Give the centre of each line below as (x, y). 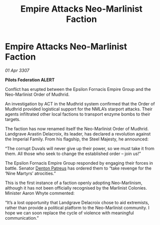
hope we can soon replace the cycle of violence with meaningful (70, 213)
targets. (13, 119)
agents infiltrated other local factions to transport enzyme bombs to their (78, 114)
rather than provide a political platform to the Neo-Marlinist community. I (77, 208)
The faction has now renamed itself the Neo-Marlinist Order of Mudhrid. (77, 129)
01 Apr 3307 (17, 70)
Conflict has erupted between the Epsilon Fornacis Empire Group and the (78, 89)
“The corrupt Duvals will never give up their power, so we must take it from (80, 148)
